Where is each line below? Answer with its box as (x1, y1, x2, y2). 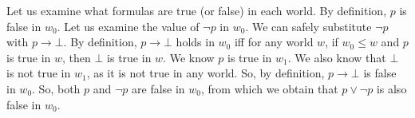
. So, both (32, 80, 81, 96)
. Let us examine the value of (57, 18, 200, 34)
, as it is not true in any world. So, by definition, (86, 65, 325, 81)
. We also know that (287, 49, 386, 65)
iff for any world (234, 33, 314, 50)
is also (376, 80, 407, 96)
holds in (176, 33, 215, 50)
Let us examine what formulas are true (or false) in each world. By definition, (6, 2, 387, 18)
